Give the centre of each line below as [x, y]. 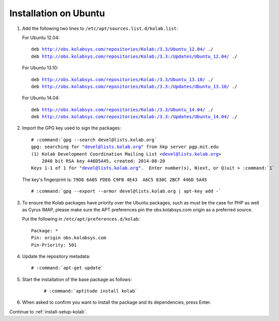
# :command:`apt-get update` [67, 268]
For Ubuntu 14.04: [41, 98]
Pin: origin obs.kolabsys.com [69, 238]
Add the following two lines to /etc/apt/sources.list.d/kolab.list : [100, 28]
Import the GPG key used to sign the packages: [72, 128]
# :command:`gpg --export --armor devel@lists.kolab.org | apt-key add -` [126, 191]
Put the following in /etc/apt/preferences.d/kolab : [81, 219]
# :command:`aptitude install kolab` [91, 291]
